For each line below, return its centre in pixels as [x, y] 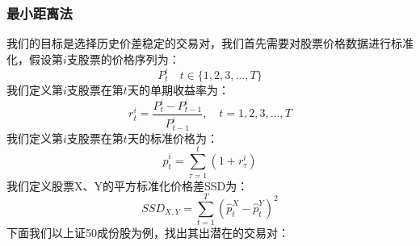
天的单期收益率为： [178, 89]
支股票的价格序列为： [123, 58]
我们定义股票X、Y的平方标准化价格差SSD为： [128, 185]
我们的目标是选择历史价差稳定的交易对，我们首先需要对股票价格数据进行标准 [210, 43]
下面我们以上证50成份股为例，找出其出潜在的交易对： [148, 233]
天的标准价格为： [172, 138]
